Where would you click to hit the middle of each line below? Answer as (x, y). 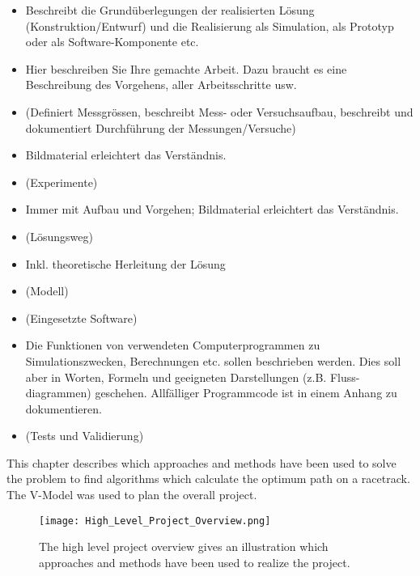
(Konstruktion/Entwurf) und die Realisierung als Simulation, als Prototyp (210, 25)
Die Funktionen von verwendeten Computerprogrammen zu (173, 345)
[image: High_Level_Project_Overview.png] (155, 521)
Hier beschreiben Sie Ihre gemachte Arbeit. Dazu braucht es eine (186, 68)
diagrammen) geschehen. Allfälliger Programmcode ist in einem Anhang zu (211, 393)
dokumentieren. (64, 408)
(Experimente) (62, 182)
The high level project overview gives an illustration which (184, 546)
